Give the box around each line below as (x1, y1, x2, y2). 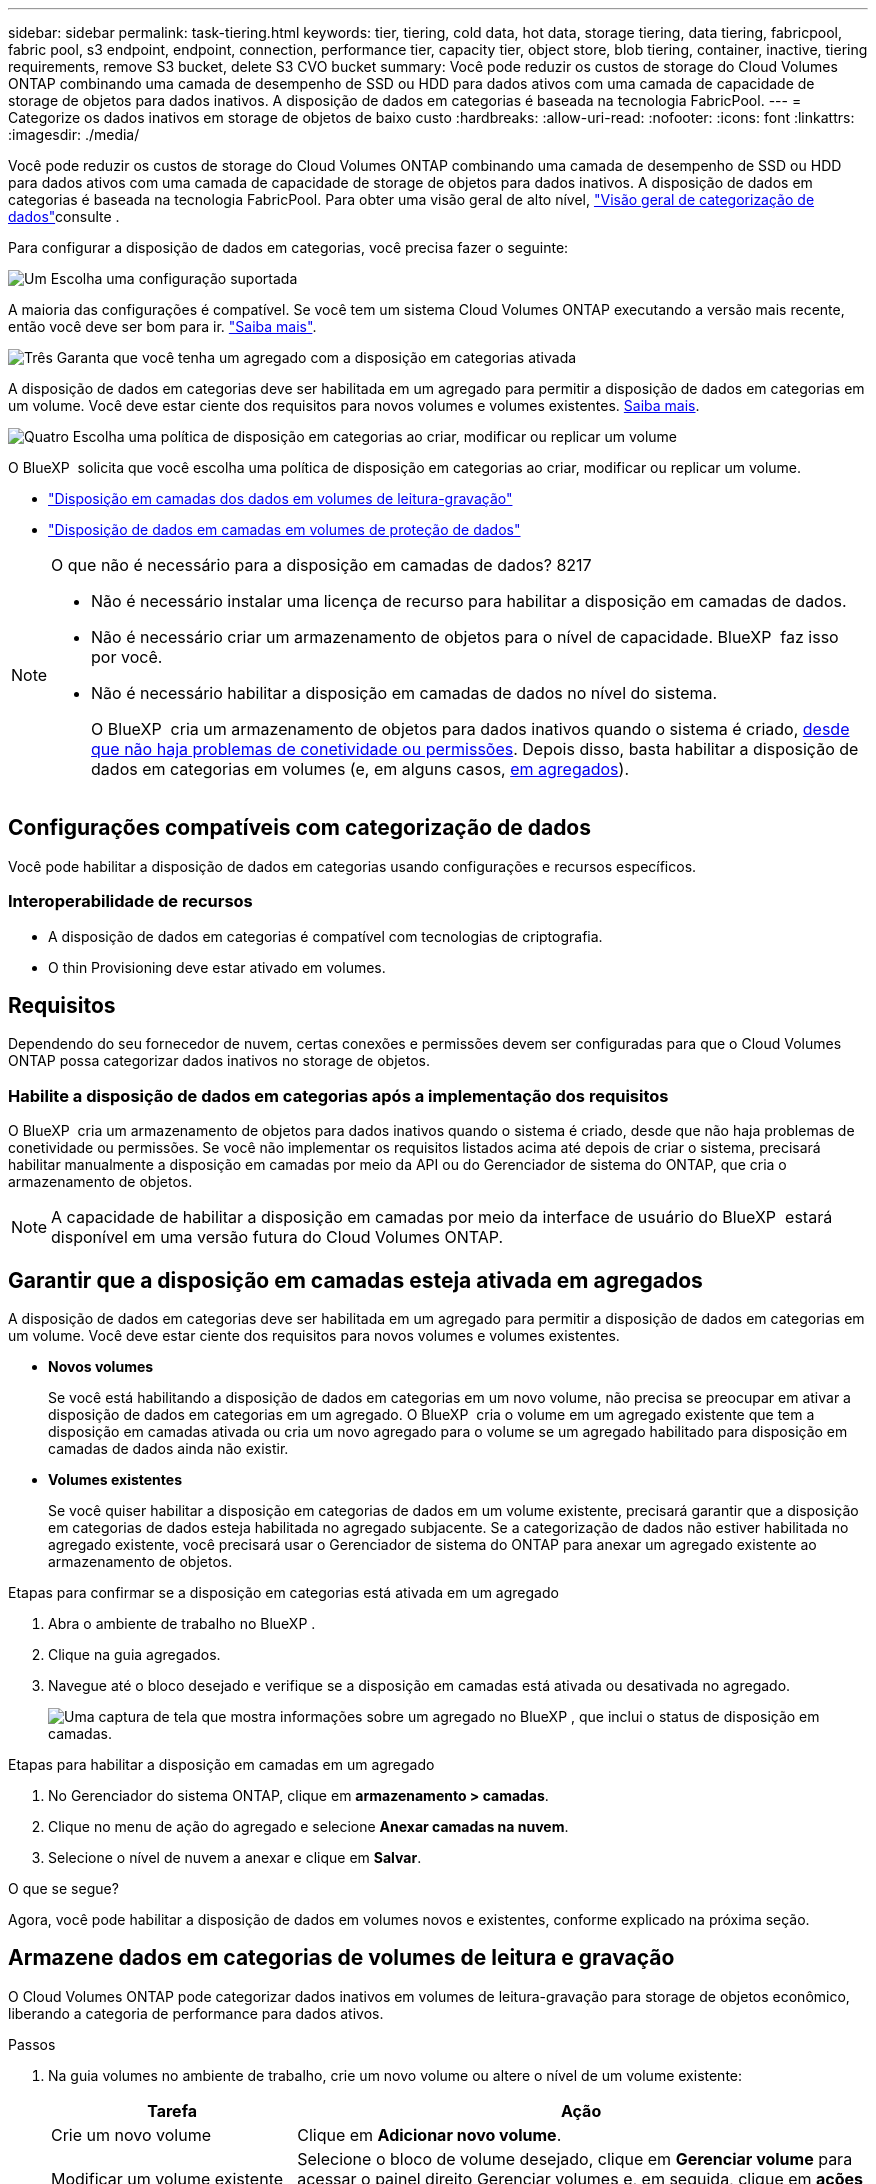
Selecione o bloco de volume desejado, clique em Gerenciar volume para (297, 2148, 853, 2169)
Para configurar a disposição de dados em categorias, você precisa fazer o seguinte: (8, 239, 569, 256)
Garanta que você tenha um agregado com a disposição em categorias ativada (56, 349, 577, 366)
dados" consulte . (8, 208, 120, 225)
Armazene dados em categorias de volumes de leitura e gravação (8, 1945, 675, 1971)
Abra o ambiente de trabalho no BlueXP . (48, 1615, 316, 1633)
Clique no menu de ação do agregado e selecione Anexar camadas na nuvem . (48, 1818, 569, 1836)
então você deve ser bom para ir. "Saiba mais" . (8, 318, 317, 335)
